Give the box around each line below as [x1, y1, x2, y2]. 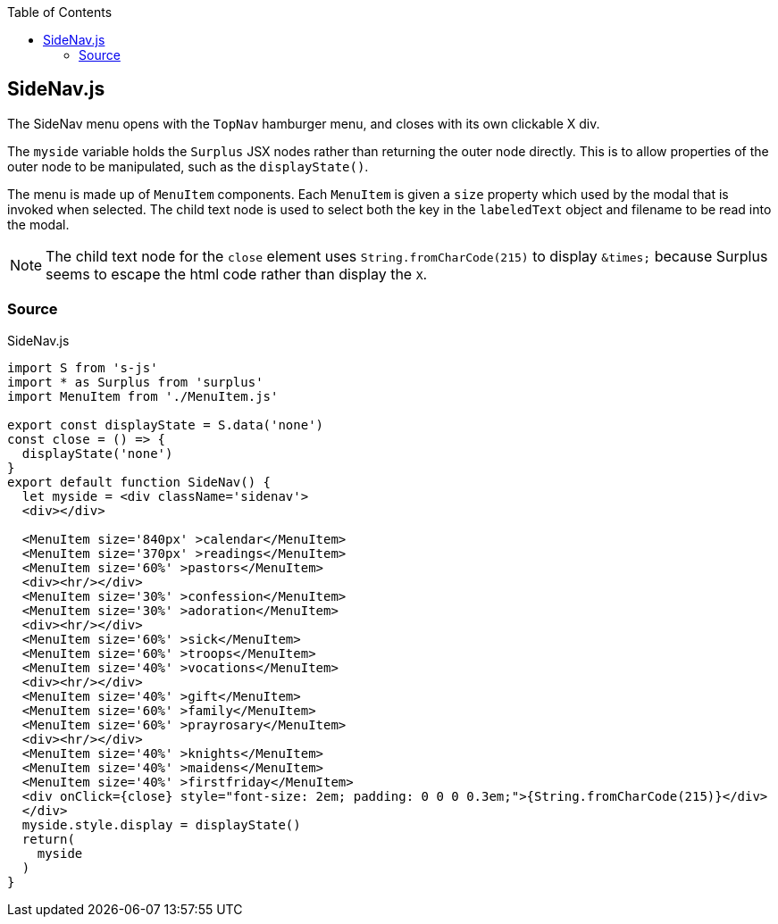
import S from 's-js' [7, 360, 158, 375]
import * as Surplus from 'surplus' [7, 374, 264, 389]
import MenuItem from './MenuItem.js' [7, 388, 279, 404]
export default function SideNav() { [7, 474, 272, 489]
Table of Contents [7, 4, 113, 20]
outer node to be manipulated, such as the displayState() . [7, 158, 369, 174]
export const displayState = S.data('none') [7, 417, 324, 432]
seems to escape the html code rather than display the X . [46, 264, 428, 283]
